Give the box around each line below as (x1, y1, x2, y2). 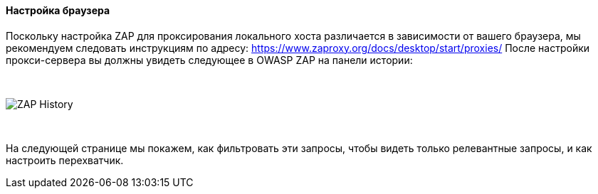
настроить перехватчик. (6, 153, 124, 166)
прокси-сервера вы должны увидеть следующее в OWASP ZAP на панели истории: (6, 53, 413, 66)
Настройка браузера (6, 4, 110, 16)
